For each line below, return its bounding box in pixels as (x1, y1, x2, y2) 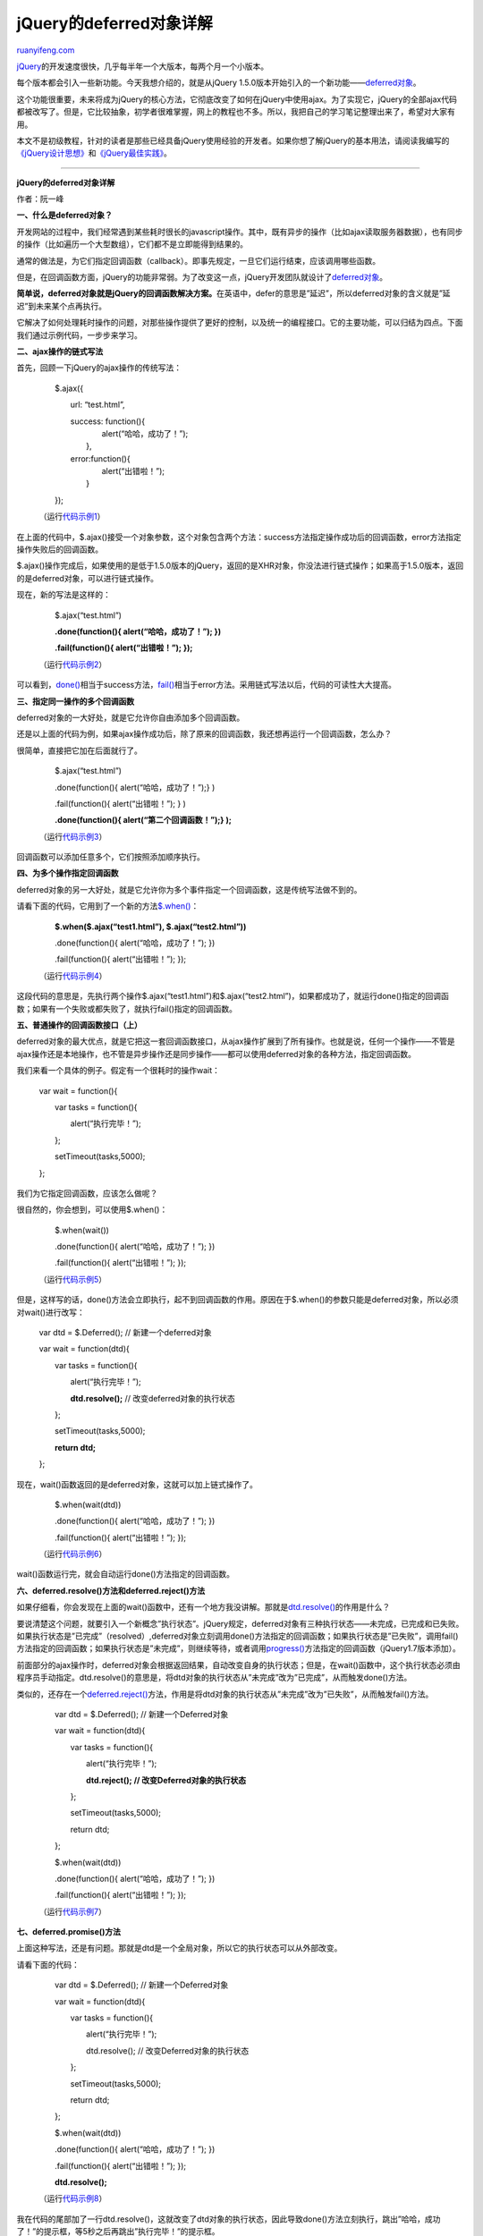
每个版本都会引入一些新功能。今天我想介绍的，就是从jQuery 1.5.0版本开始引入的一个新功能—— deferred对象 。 (16, 77, 421, 89)
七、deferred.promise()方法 (16, 1927, 121, 1937)
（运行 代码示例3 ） (38, 831, 107, 842)
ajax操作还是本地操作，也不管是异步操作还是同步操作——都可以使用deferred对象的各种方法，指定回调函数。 (16, 1048, 416, 1059)
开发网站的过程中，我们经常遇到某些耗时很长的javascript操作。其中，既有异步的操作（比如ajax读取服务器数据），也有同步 (16, 226, 463, 237)
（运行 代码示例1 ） (38, 511, 106, 522)
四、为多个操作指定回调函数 (16, 868, 119, 878)
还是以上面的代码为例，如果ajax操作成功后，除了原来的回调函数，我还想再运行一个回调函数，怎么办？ (16, 729, 393, 740)
